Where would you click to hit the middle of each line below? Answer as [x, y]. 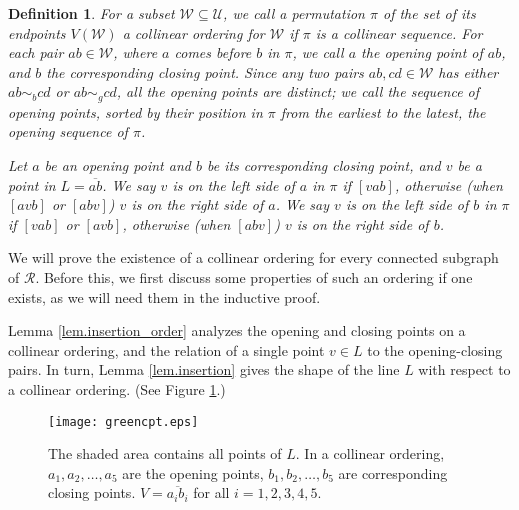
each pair [36, 52]
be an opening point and [117, 165]
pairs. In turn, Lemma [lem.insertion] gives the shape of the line [204, 369]
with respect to [464, 369]
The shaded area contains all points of [165, 453]
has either [468, 71]
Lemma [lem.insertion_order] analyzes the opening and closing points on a [237, 330]
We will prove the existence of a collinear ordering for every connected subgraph [253, 257]
